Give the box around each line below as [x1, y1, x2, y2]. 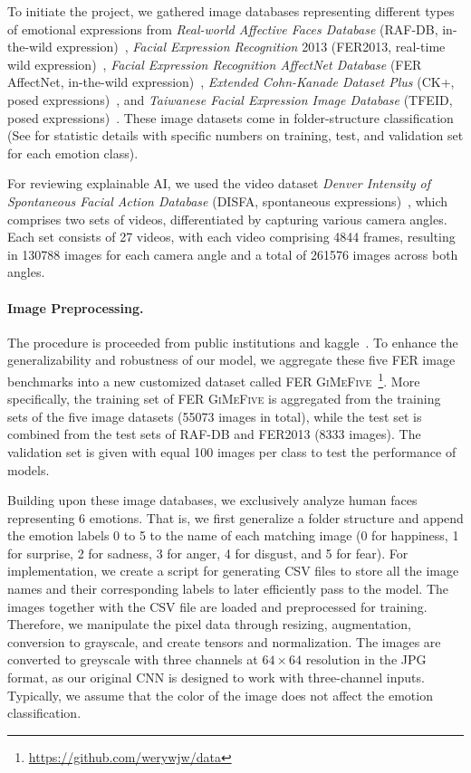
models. [7, 460, 50, 479]
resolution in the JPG [305, 650, 427, 669]
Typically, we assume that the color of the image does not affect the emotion [7, 685, 433, 704]
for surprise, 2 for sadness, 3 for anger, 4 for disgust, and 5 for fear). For [7, 543, 409, 562]
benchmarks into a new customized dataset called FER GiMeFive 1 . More [7, 368, 420, 390]
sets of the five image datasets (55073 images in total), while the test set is [7, 406, 422, 425]
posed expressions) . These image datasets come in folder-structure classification [7, 108, 454, 127]
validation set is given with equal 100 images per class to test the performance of [7, 442, 457, 461]
